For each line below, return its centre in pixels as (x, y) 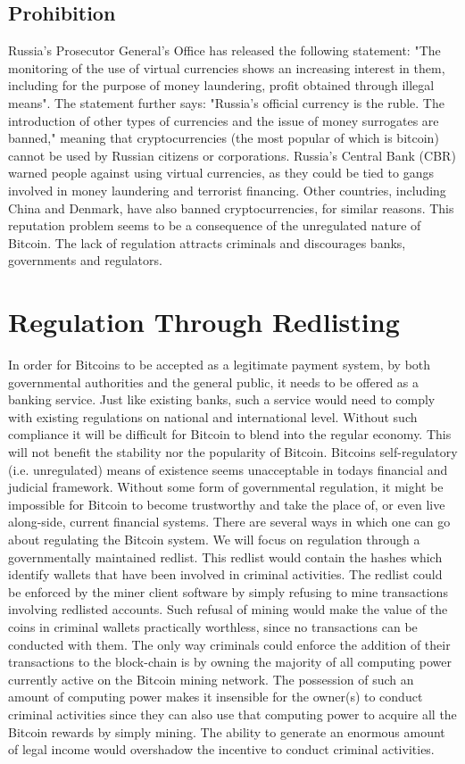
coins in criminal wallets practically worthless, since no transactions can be (213, 626)
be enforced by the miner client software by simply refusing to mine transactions (228, 591)
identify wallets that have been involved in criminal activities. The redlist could (225, 574)
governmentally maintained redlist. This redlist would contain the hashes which (225, 556)
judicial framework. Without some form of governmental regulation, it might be (226, 487)
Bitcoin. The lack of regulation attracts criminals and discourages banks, (207, 242)
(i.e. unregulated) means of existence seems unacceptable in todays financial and (228, 469)
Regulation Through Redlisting (204, 322)
